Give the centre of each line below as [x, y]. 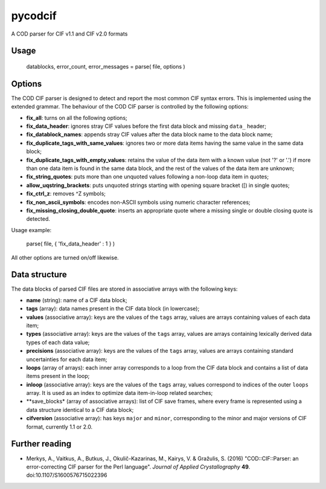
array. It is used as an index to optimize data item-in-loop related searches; [120, 393]
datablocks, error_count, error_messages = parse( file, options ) [106, 66]
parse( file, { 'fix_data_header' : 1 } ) [71, 244]
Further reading [41, 444]
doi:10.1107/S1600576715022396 [67, 475]
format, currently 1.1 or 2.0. [59, 427]
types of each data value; [58, 342]
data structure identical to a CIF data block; [80, 409]
